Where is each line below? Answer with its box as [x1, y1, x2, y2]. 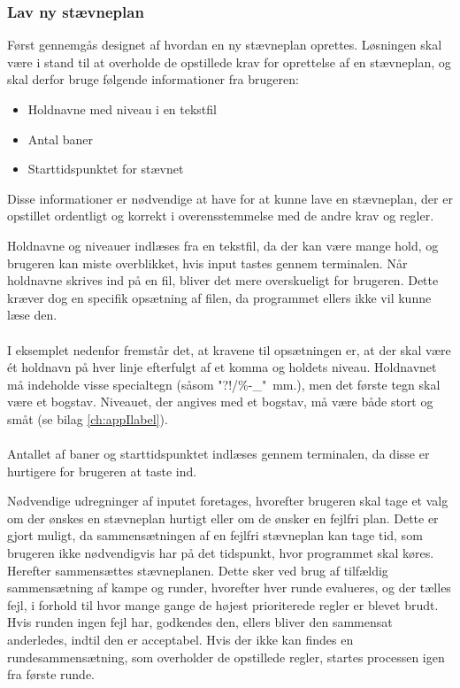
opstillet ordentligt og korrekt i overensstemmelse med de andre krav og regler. [7, 206, 434, 225]
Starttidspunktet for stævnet [27, 159, 184, 178]
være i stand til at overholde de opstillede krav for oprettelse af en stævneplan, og [7, 52, 451, 71]
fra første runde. [7, 665, 95, 684]
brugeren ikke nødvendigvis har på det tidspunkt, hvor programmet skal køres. [7, 544, 434, 562]
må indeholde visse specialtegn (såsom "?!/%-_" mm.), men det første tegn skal [7, 375, 441, 393]
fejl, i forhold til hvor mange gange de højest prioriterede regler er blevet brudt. [7, 595, 439, 614]
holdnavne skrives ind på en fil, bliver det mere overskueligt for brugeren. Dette [7, 271, 439, 290]
